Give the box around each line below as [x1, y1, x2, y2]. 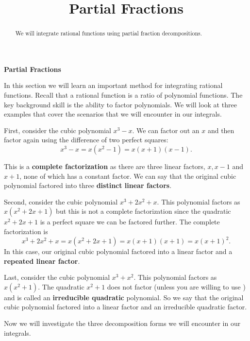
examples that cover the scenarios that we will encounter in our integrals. [4, 109, 222, 119]
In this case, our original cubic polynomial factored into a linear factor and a [4, 246, 233, 256]
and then [207, 125, 234, 135]
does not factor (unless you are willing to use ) [107, 281, 246, 291]
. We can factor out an [132, 125, 200, 135]
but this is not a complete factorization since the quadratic [56, 206, 231, 216]
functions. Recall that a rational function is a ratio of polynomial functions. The [4, 90, 243, 100]
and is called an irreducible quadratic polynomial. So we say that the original [4, 292, 244, 302]
